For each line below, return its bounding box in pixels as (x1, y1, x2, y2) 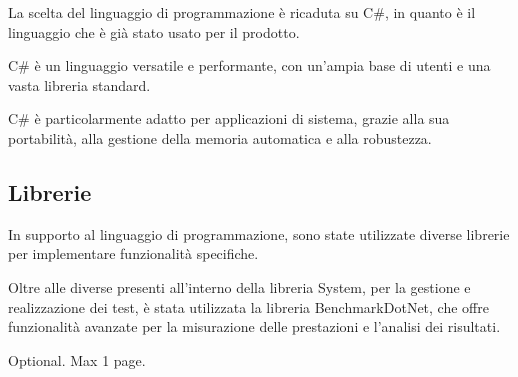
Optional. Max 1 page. (8, 349, 146, 370)
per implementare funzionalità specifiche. (8, 243, 259, 264)
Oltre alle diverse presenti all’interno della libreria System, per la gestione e (8, 276, 471, 297)
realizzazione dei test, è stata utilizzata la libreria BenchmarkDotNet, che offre (8, 296, 489, 317)
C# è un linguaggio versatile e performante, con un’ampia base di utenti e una (8, 55, 491, 76)
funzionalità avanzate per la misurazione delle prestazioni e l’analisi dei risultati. (8, 316, 501, 337)
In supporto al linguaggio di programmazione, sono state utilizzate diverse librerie (8, 223, 510, 244)
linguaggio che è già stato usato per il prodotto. (8, 21, 300, 42)
